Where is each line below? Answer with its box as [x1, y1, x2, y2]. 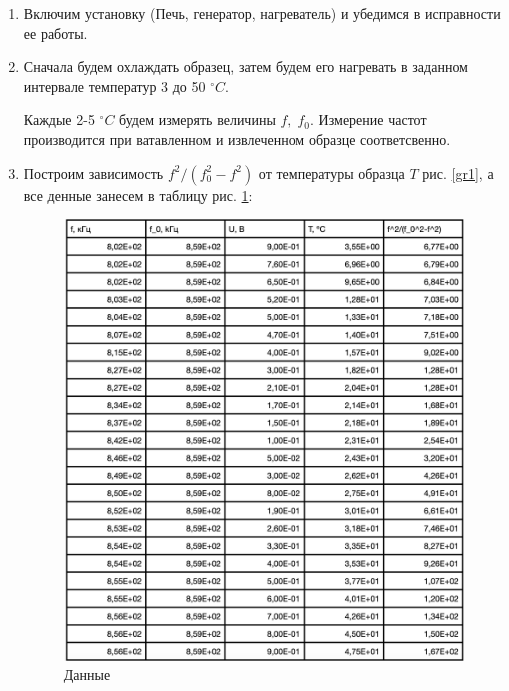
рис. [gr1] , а [422, 162, 494, 183]
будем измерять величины [119, 109, 276, 130]
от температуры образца [258, 162, 405, 183]
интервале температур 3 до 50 [23, 75, 206, 96]
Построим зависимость [23, 162, 164, 183]
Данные [63, 664, 111, 685]
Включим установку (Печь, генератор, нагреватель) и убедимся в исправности [23, 3, 501, 23]
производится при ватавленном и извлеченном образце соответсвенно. [23, 128, 451, 149]
